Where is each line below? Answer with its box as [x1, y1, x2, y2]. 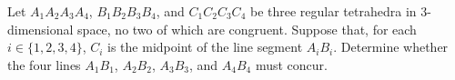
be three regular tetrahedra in [249, 2, 417, 20]
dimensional [7, 19, 74, 38]
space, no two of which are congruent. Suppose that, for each [77, 19, 417, 38]
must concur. [255, 55, 329, 74]
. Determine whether [333, 37, 449, 56]
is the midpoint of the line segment [107, 37, 303, 56]
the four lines [7, 55, 81, 74]
